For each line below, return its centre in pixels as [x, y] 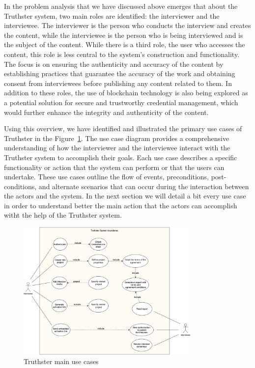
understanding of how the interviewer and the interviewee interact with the [117, 148]
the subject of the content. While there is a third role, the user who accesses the [125, 44]
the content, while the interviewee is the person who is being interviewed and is [124, 35]
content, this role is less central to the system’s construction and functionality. [122, 54]
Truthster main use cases [61, 361]
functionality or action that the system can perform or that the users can [114, 167]
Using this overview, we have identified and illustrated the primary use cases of [123, 128]
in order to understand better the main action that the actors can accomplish [121, 205]
